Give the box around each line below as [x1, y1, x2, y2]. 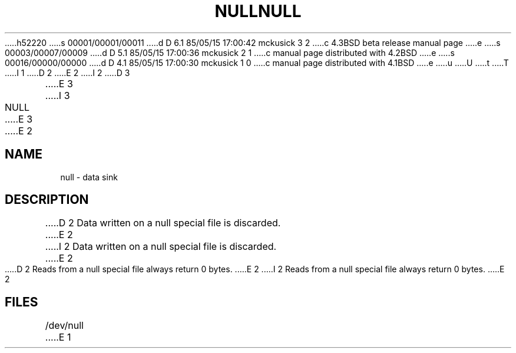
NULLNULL [214, 1, 302, 21]
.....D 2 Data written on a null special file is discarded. [45, 217, 281, 229]
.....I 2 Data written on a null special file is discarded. [45, 240, 277, 253]
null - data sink [60, 171, 118, 182]
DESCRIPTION [5, 192, 89, 207]
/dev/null [45, 319, 84, 332]
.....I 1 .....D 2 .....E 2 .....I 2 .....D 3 [5, 67, 130, 78]
